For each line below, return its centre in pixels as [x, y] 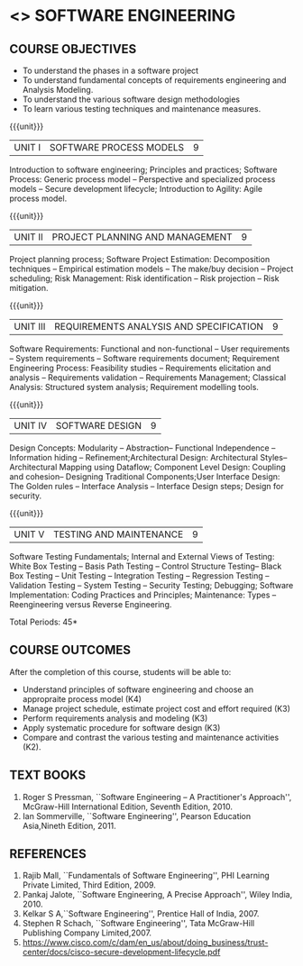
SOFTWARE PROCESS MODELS [117, 147]
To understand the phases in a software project [110, 70]
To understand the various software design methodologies [131, 99]
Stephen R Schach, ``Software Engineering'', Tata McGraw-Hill [138, 924]
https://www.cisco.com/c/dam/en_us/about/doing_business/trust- [145, 943]
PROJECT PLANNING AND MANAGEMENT [142, 237]
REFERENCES [48, 854]
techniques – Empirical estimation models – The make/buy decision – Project [151, 269]
